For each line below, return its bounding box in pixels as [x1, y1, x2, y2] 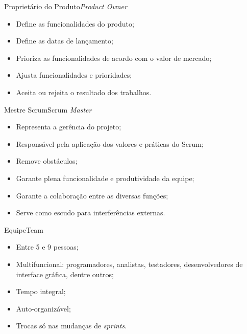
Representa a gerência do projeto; [16, 121, 121, 132]
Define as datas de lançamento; [16, 35, 113, 46]
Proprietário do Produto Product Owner [4, 1, 127, 11]
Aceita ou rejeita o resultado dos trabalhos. [16, 86, 152, 97]
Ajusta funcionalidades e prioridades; [16, 70, 132, 80]
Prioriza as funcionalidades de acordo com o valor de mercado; [16, 52, 212, 63]
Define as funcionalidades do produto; [16, 18, 134, 29]
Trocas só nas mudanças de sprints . [16, 320, 127, 331]
